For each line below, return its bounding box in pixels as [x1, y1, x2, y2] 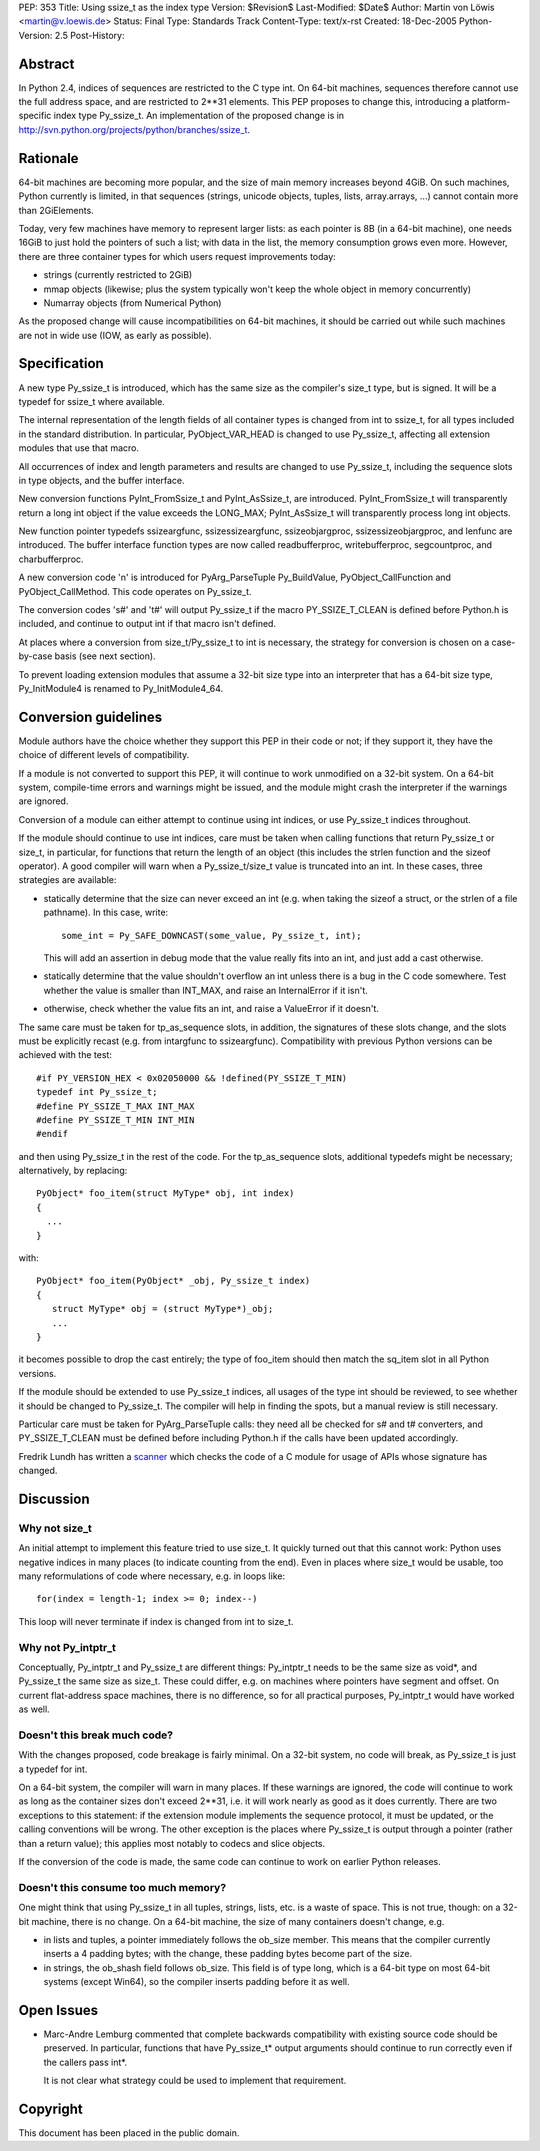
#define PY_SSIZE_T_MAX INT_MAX [36, 1100, 195, 1112]
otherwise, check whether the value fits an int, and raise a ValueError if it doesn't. [43, 1003, 380, 1015]
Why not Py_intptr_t [18, 1640, 117, 1654]
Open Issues [18, 2001, 99, 2019]
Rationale [18, 150, 79, 167]
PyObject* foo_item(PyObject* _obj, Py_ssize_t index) [36, 1275, 311, 1287]
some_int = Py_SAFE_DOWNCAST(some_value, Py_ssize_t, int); [61, 930, 362, 941]
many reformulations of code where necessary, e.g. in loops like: [18, 1570, 285, 1582]
